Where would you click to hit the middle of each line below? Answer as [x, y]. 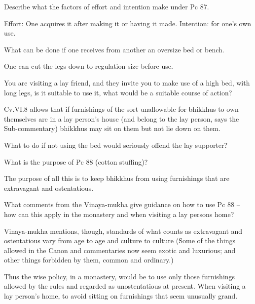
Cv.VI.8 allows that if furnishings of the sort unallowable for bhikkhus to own [121, 109]
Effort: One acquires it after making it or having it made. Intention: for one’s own [128, 23]
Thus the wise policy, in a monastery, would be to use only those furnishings [120, 276]
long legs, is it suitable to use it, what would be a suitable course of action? [118, 92]
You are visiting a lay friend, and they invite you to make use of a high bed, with [127, 82]
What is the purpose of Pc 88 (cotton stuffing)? [76, 161]
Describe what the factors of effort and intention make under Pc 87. [107, 6]
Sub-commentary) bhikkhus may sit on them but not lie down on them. [112, 128]
